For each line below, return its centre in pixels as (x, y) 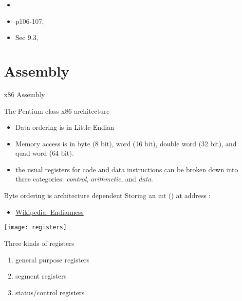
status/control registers (50, 292)
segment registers (41, 276)
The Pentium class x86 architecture (57, 110)
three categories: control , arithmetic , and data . (84, 179)
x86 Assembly (25, 94)
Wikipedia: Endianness (49, 211)
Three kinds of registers (39, 243)
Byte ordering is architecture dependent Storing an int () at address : (107, 195)
